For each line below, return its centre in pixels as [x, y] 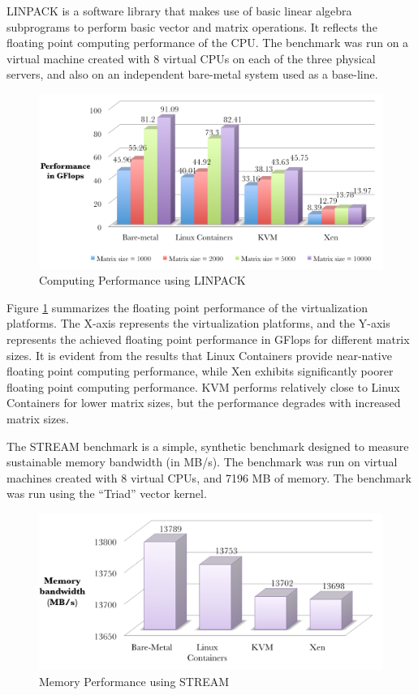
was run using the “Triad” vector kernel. [107, 493]
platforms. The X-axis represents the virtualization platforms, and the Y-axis [198, 323]
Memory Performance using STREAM [134, 681]
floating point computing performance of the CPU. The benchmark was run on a [208, 43]
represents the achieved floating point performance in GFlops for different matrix [208, 339]
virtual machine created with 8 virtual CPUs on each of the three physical [191, 58]
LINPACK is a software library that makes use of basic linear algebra [179, 11]
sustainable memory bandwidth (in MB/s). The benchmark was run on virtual [202, 462]
